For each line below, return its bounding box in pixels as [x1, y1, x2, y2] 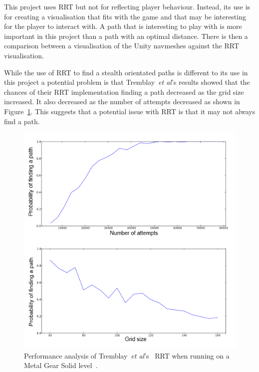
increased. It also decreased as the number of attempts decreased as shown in [4, 96, 240, 107]
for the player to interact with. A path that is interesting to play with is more [4, 21, 242, 31]
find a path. [4, 116, 40, 126]
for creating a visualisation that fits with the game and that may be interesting [4, 11, 246, 21]
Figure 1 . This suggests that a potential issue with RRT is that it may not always [4, 106, 256, 116]
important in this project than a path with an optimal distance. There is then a [4, 30, 248, 41]
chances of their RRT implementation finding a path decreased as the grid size [4, 86, 244, 97]
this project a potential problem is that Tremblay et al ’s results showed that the [4, 77, 250, 87]
